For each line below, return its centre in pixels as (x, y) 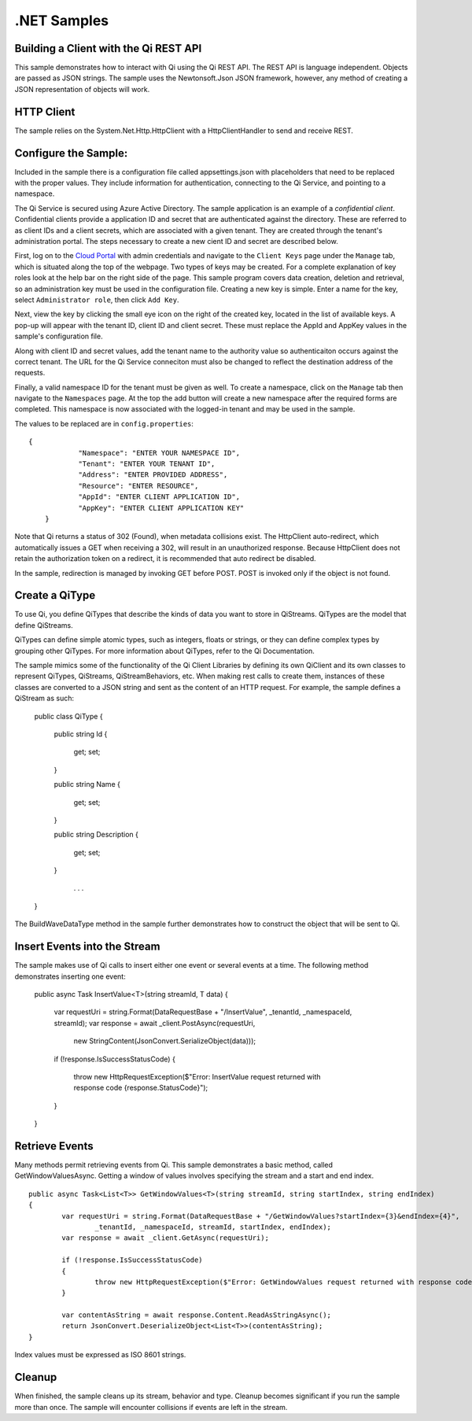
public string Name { (87, 784)
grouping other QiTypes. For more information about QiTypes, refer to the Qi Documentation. (164, 651)
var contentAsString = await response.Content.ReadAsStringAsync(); (197, 1315)
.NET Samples (62, 20)
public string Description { (96, 835)
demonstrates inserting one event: (70, 976)
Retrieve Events (54, 1146)
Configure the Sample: (71, 153)
